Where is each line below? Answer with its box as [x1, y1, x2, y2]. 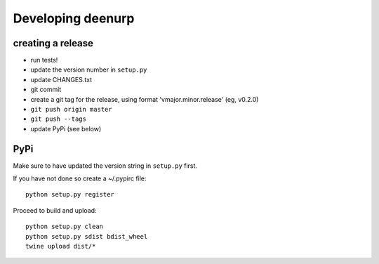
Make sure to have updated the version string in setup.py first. [13, 161, 198, 170]
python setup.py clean [25, 223, 104, 231]
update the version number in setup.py [30, 65, 147, 74]
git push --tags [30, 115, 87, 123]
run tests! [30, 56, 58, 65]
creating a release [13, 37, 94, 49]
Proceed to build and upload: [13, 206, 98, 214]
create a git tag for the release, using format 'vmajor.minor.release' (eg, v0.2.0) [30, 95, 259, 103]
